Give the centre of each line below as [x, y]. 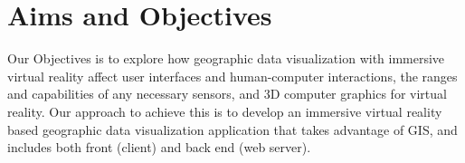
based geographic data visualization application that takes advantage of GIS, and [232, 129]
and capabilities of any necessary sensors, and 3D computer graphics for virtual [227, 94]
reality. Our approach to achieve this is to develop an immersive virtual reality [225, 111]
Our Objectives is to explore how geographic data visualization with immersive [226, 58]
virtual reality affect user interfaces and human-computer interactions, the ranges [232, 76]
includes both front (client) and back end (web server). [159, 147]
